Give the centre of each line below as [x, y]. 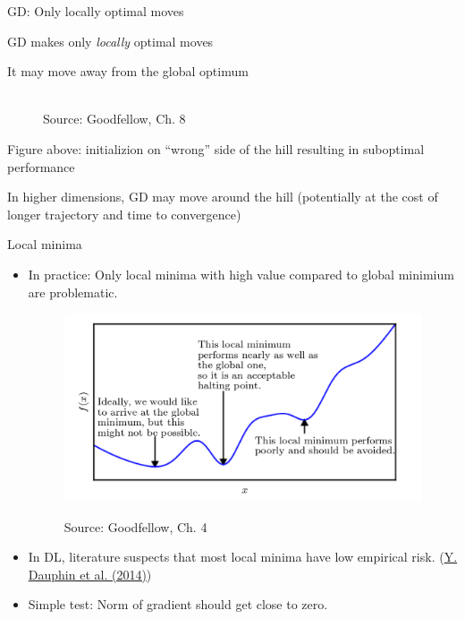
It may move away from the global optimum [128, 71]
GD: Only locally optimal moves [96, 11]
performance [41, 166]
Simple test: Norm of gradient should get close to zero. [178, 604]
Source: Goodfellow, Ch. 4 [135, 526]
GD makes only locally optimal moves [110, 41]
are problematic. [73, 292]
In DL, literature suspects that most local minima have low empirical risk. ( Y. [243, 557]
